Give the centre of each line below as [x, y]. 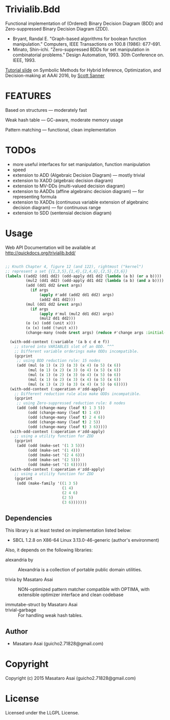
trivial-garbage [21, 610]
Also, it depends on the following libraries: [49, 550]
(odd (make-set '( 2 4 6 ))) [56, 455]
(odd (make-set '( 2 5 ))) [54, 460]
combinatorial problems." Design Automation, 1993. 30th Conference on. [88, 55]
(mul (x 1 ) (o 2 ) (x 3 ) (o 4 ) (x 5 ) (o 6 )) [74, 375]
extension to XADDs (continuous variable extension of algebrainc [80, 202]
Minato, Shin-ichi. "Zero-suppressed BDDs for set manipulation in [81, 49]
